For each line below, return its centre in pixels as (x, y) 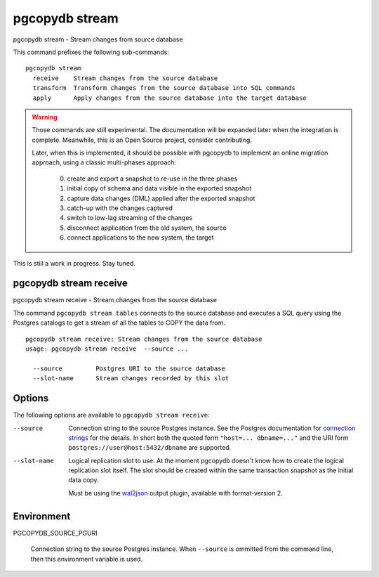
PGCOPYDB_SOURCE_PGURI (55, 533)
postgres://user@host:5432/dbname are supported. (150, 448)
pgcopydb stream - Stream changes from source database (98, 39)
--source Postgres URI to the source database (129, 368)
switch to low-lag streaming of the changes (130, 218)
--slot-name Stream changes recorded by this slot (131, 378)
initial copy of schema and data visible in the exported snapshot (159, 188)
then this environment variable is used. (87, 559)
